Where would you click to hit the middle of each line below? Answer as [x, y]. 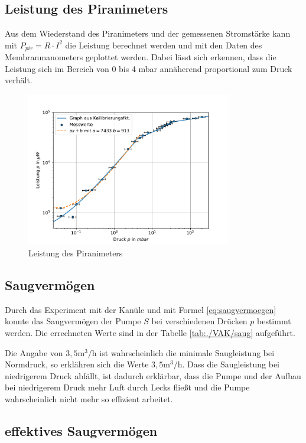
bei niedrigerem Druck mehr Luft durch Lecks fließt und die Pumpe [127, 387]
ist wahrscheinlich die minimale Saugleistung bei [187, 352]
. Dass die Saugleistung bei [231, 364]
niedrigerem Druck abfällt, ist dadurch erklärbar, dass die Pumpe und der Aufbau [153, 375]
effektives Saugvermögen [81, 430]
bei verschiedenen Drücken [199, 321]
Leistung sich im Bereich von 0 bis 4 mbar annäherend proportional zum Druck [149, 68]
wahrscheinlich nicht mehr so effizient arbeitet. [89, 398]
